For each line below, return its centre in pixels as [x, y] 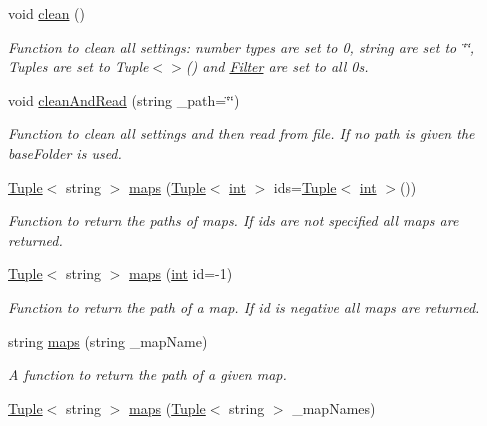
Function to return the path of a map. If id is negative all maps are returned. [244, 306]
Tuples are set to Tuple [78, 66]
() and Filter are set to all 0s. [277, 66]
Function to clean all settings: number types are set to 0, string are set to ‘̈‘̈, [241, 46]
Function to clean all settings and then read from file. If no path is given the [241, 133]
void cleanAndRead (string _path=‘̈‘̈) [124, 99]
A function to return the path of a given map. [147, 374]
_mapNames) [334, 407]
